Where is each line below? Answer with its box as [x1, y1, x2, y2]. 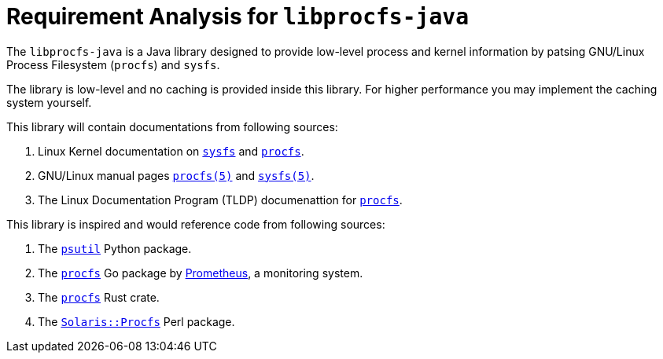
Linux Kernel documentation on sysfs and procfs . [38, 144, 304, 158]
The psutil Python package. [38, 241, 192, 255]
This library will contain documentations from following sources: [6, 119, 338, 134]
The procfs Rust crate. [38, 290, 160, 304]
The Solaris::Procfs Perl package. [38, 314, 235, 328]
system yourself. [6, 95, 92, 109]
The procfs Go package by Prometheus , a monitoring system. [38, 266, 363, 280]
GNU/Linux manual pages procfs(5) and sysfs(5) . [38, 168, 315, 182]
